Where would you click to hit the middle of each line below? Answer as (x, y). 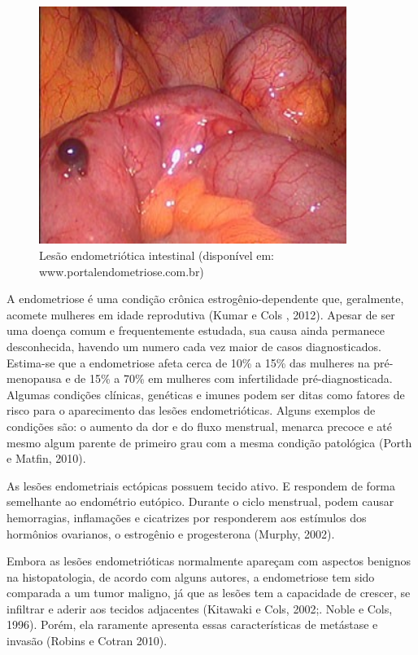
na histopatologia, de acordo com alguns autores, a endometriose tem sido (191, 576)
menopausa (34, 378)
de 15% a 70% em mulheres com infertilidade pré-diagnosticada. (233, 378)
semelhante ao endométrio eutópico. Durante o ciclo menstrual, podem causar (200, 501)
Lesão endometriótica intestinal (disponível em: (157, 255)
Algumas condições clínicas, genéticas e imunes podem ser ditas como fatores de (206, 394)
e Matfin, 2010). (46, 458)
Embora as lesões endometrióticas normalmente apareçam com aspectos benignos (209, 561)
